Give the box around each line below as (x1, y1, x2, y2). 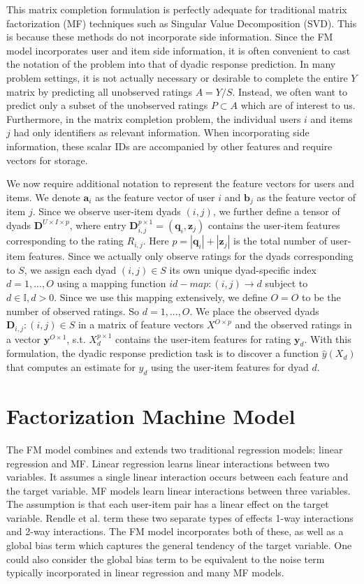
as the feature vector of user (95, 189, 215, 204)
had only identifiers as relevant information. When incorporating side (13, 125, 310, 140)
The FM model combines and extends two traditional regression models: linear (6, 441, 343, 456)
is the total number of (233, 233, 327, 248)
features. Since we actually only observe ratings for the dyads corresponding (28, 249, 354, 263)
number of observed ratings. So (6, 303, 140, 318)
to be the (302, 289, 341, 304)
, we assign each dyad (24, 262, 117, 277)
